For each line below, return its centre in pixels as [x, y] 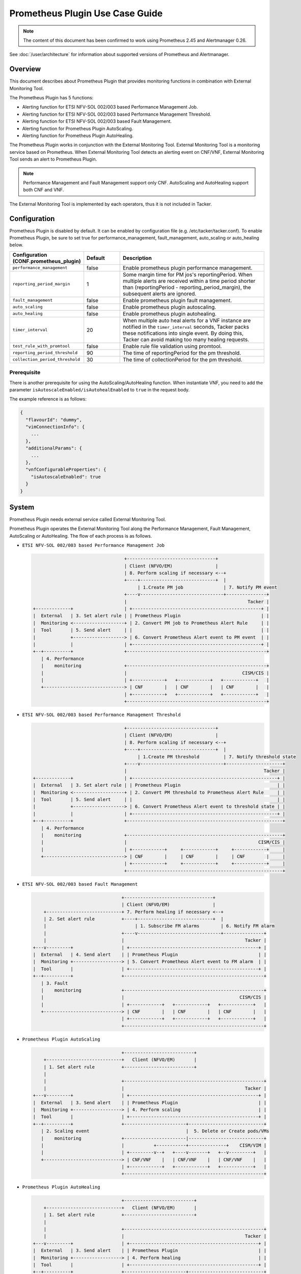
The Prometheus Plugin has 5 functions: [51, 98]
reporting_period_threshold [45, 353]
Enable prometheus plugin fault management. [177, 300]
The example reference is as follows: [48, 399]
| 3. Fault [54, 983]
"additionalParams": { [54, 448]
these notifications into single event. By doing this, [183, 333]
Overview [25, 69]
